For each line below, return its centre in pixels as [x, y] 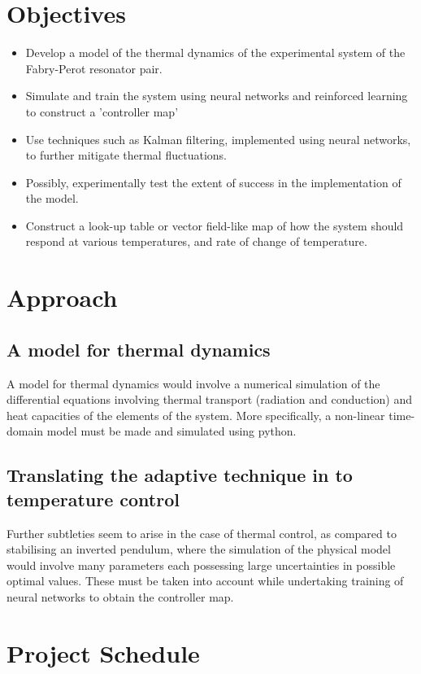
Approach [62, 298]
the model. [52, 198]
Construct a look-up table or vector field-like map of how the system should [215, 225]
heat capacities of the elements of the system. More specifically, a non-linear [196, 415]
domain [25, 431]
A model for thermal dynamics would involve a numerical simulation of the [193, 383]
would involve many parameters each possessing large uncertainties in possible [201, 565]
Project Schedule [103, 652]
